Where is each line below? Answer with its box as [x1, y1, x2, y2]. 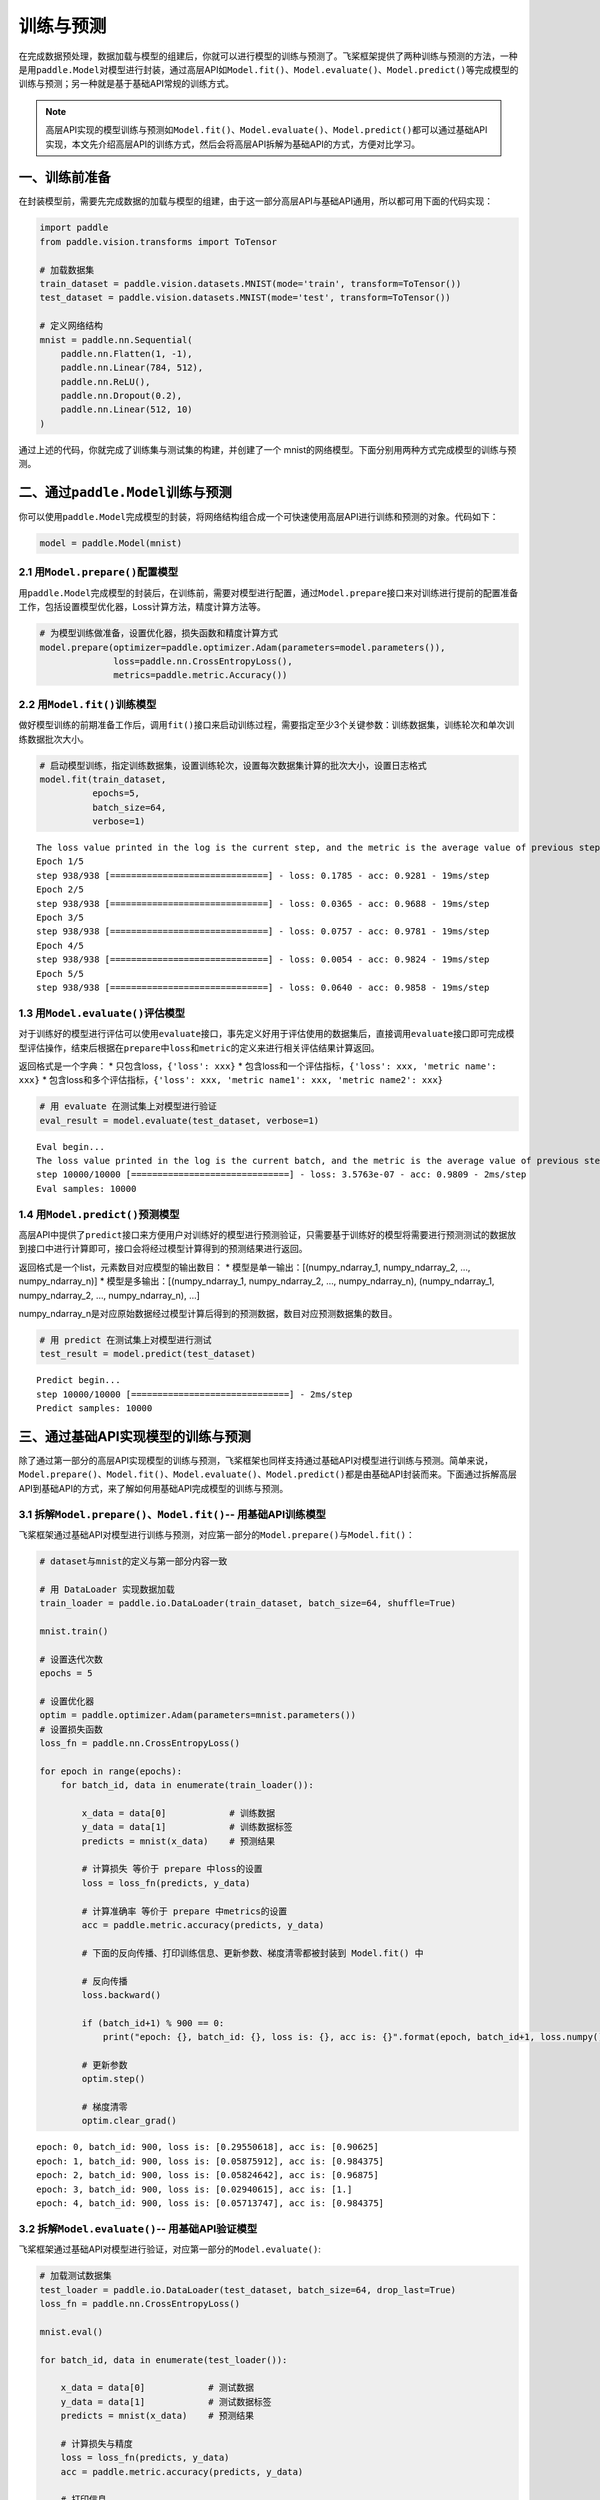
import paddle [39, 222, 109, 234]
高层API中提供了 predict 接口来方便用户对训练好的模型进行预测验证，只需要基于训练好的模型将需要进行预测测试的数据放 [18, 1228, 517, 1240]
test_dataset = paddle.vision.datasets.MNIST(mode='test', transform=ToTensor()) [39, 292, 452, 304]
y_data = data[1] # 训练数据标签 [81, 1821, 293, 1833]
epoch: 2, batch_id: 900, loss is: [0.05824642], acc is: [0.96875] [36, 2170, 379, 2181]
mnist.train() [39, 1625, 109, 1637]
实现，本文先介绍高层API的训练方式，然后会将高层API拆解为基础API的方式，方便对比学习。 [45, 138, 421, 150]
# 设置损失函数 [39, 1723, 104, 1735]
